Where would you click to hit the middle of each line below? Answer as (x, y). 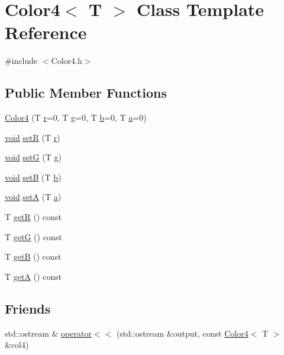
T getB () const (33, 256)
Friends (28, 308)
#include (21, 61)
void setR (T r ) (33, 137)
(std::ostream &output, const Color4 (182, 333)
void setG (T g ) (33, 157)
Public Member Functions (86, 93)
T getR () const (33, 217)
